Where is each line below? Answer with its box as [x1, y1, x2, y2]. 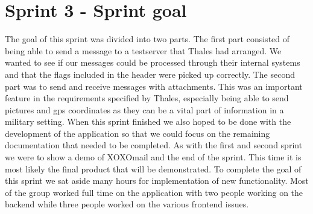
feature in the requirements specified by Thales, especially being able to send [5, 92, 289, 104]
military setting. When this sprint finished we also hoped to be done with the [5, 115, 291, 128]
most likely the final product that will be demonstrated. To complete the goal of [5, 162, 302, 175]
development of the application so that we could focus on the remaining [5, 127, 270, 139]
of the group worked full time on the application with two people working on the [5, 186, 303, 198]
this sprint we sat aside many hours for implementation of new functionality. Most [5, 174, 309, 187]
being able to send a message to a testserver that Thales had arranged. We [5, 44, 282, 57]
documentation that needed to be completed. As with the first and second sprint [5, 139, 303, 151]
